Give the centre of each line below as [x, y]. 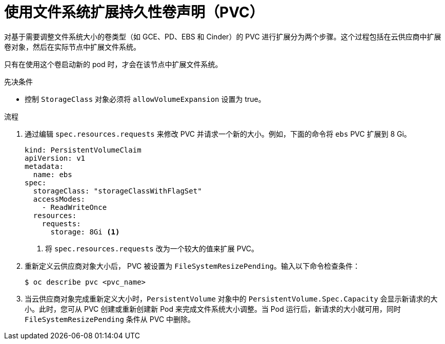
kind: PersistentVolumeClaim [83, 150]
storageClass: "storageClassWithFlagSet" [117, 191]
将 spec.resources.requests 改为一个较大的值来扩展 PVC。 [152, 248]
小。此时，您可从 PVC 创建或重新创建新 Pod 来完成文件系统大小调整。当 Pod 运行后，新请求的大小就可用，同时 [213, 309]
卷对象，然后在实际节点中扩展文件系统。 [72, 47]
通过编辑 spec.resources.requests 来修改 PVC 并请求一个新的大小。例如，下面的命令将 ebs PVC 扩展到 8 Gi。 [218, 134]
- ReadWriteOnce [74, 207]
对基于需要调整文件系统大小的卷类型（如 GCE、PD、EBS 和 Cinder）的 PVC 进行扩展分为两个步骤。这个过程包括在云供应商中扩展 [223, 36]
